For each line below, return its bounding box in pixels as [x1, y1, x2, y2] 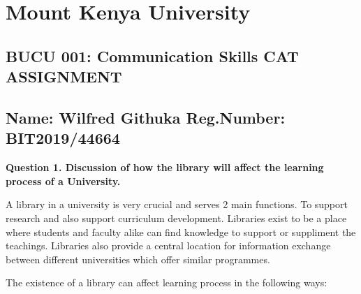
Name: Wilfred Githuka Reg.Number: [6, 106, 286, 128]
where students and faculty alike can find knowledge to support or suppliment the [6, 224, 356, 239]
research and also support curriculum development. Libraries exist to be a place [6, 210, 347, 225]
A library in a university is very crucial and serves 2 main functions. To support [6, 197, 348, 212]
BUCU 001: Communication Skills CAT [6, 45, 299, 66]
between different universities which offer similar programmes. [6, 251, 270, 266]
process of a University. [6, 173, 121, 188]
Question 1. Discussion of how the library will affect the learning [6, 160, 324, 175]
